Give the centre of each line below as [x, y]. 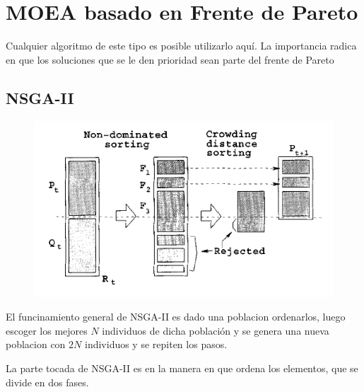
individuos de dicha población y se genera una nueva [216, 330]
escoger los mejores [47, 330]
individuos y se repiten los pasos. [156, 344]
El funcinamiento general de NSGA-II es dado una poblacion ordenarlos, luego [176, 317]
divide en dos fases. [47, 382]
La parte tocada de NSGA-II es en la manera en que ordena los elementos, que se [182, 368]
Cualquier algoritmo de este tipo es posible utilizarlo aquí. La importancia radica [181, 46]
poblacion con [36, 344]
